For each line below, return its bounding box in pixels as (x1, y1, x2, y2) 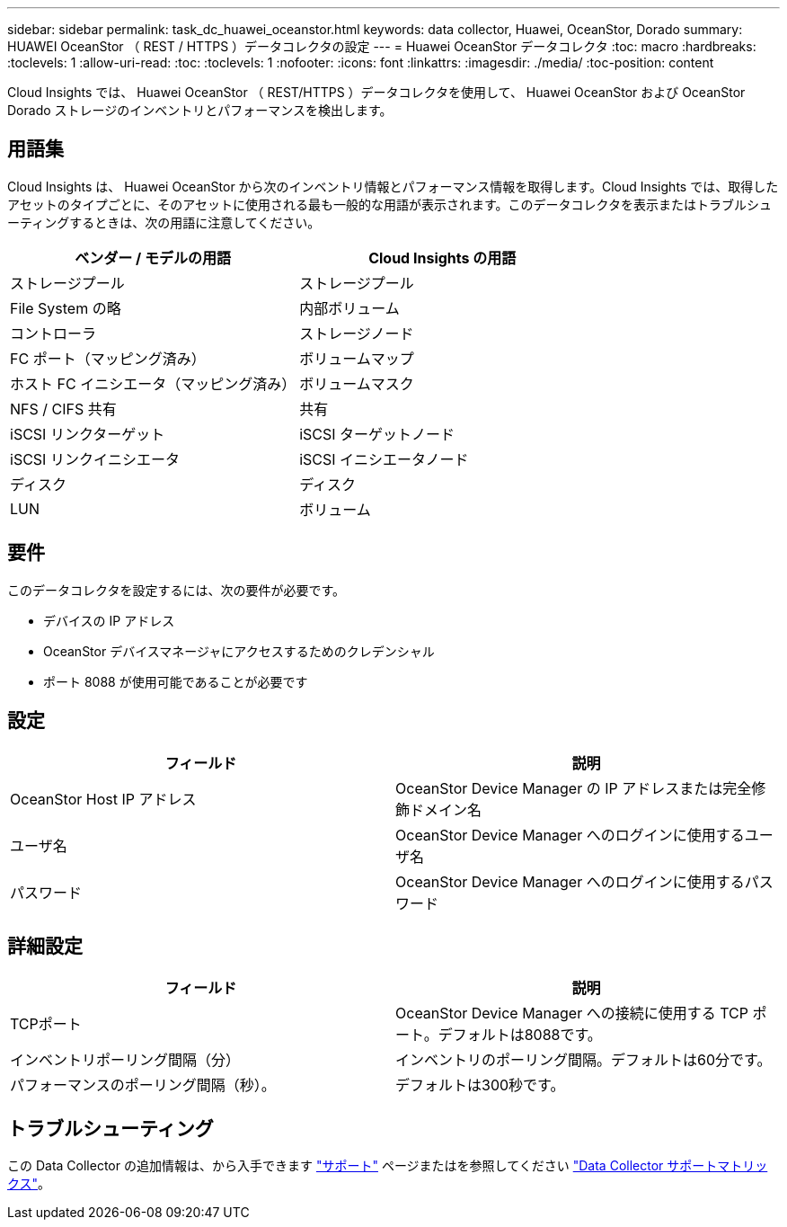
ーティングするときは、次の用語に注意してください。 (7, 214, 321, 230)
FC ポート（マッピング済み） (10, 349, 206, 368)
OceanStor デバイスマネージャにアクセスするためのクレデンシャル (43, 643, 435, 659)
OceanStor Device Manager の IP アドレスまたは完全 (395, 778, 752, 797)
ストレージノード (299, 324, 414, 342)
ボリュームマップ (299, 349, 414, 368)
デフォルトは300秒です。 (395, 1076, 565, 1095)
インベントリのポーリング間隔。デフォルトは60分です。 (395, 1051, 772, 1070)
